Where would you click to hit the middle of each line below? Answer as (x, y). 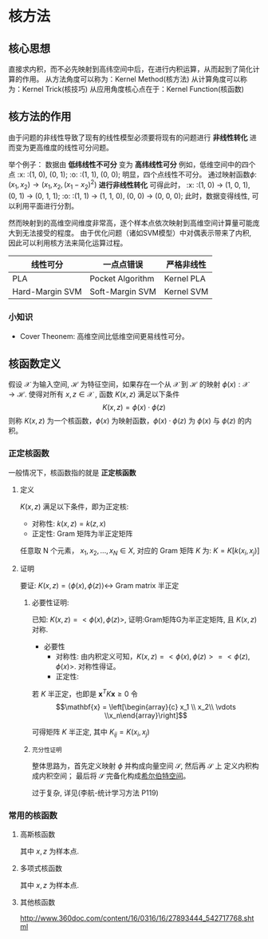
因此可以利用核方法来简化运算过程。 (68, 243)
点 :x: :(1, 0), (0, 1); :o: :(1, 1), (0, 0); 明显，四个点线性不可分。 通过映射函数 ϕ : (133, 174)
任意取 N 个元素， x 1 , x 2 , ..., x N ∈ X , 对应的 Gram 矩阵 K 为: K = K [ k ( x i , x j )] (140, 551)
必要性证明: (50, 603)
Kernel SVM (186, 292)
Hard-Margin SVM (47, 292)
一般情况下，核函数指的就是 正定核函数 (72, 472)
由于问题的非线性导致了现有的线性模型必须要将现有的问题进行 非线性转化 (128, 137)
